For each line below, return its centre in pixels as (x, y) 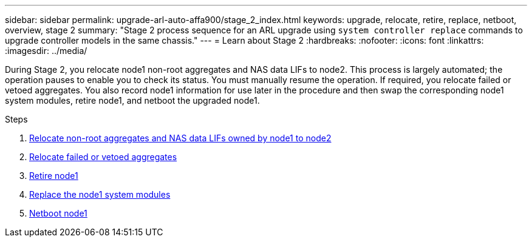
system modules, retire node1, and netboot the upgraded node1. (132, 100)
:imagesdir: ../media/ (46, 51)
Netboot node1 (58, 213)
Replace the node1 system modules (100, 194)
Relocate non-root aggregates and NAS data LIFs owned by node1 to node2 (180, 138)
